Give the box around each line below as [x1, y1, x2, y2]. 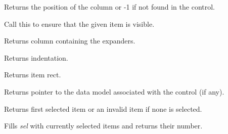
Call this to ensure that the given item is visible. [4, 18, 155, 29]
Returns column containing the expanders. [4, 35, 135, 46]
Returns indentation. [4, 52, 68, 63]
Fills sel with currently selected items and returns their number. [4, 120, 203, 131]
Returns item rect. [4, 69, 61, 80]
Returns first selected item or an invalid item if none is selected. [4, 103, 202, 114]
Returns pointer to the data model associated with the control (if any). [4, 86, 224, 97]
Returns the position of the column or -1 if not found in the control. [4, 2, 215, 12]
